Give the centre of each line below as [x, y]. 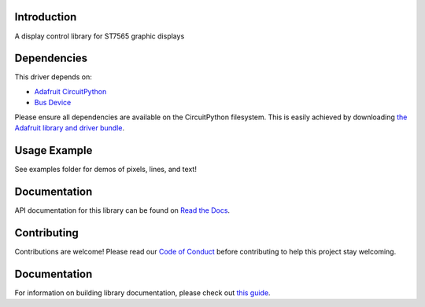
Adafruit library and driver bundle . [70, 128]
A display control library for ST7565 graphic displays [100, 36]
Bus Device [53, 103]
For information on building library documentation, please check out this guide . [142, 292]
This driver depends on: [53, 77]
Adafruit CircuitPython [70, 91]
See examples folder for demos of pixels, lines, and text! [105, 169]
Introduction [46, 17]
